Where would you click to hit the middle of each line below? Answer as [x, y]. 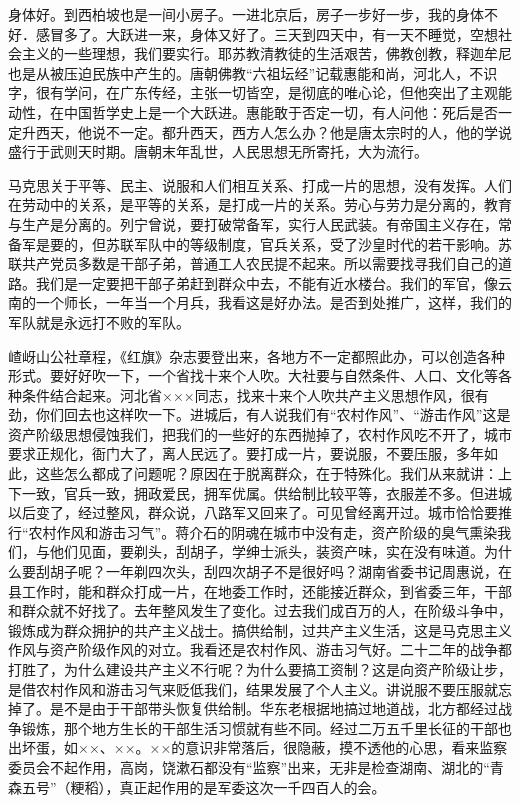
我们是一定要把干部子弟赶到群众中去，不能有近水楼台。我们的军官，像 [266, 282]
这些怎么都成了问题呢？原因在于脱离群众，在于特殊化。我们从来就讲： [266, 473]
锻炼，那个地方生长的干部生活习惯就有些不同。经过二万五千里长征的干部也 [266, 727]
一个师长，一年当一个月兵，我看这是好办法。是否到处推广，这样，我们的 [273, 302]
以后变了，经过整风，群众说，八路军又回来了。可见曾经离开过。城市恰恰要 [253, 512]
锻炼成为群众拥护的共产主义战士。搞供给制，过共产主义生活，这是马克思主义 [260, 629]
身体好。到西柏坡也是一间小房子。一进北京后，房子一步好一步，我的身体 [246, 14]
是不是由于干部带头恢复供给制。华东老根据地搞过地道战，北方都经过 [273, 708]
